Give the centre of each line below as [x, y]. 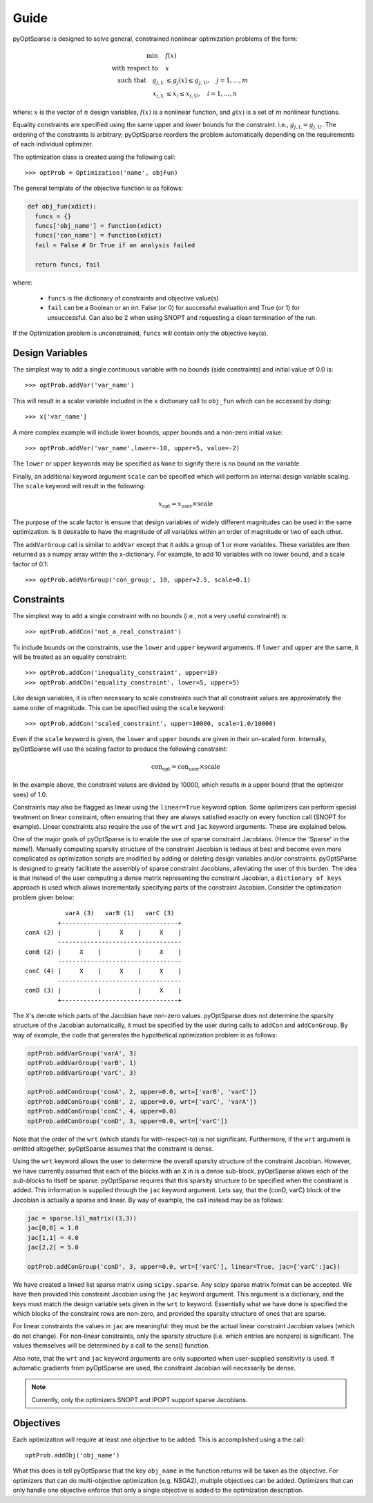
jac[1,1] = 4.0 [53, 1237]
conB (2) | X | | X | [104, 952]
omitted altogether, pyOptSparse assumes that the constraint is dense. [113, 1148]
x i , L [158, 95]
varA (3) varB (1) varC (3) [119, 913]
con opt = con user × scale [185, 767]
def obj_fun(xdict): [62, 207]
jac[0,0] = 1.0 [53, 1228]
